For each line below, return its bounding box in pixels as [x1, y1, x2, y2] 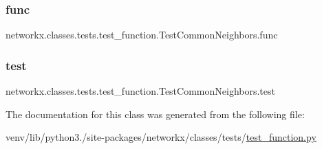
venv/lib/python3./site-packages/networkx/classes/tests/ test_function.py [6, 130, 316, 144]
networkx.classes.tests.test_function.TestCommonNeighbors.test [6, 84, 275, 98]
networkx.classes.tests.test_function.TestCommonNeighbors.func [6, 27, 278, 42]
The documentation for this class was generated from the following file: [6, 106, 305, 121]
